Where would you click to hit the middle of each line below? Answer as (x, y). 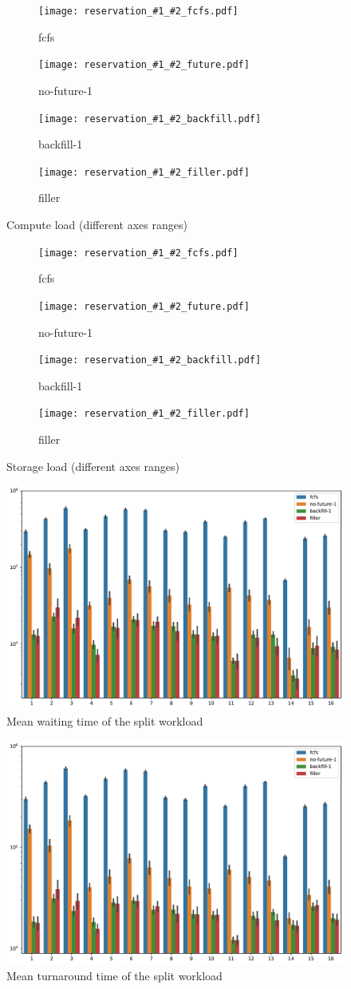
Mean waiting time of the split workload (105, 720)
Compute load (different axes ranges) (97, 224)
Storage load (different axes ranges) (93, 466)
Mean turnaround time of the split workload (114, 976)
